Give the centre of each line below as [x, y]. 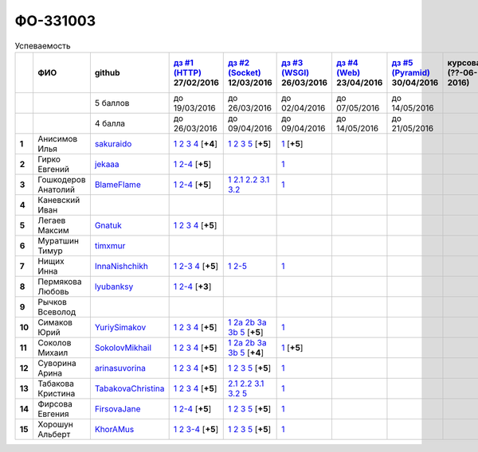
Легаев [51, 220]
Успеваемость [43, 45]
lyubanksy [114, 286]
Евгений [53, 169]
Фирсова [55, 403]
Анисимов [57, 138]
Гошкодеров [61, 179]
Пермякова [60, 281]
